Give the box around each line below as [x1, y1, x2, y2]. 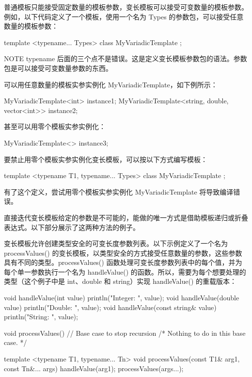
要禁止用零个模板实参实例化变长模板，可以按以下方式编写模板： [4, 154, 207, 164]
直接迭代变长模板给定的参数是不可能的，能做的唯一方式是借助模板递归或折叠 [4, 212, 248, 222]
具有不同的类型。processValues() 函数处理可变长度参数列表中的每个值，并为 [4, 257, 242, 267]
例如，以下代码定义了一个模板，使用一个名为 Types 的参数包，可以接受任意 [4, 11, 244, 21]
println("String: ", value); [4, 311, 78, 322]
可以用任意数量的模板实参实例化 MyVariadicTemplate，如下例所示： [4, 79, 218, 89]
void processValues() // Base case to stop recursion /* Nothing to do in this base [4, 328, 246, 338]
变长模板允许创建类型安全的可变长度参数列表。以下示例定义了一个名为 [4, 238, 228, 248]
